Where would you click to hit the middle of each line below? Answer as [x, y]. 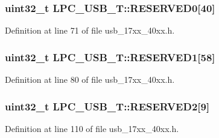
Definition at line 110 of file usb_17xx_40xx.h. [92, 128]
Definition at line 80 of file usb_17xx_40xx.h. [90, 79]
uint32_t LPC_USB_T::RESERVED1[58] [110, 57]
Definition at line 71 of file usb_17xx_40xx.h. [90, 30]
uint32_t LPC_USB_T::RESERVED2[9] [107, 106]
